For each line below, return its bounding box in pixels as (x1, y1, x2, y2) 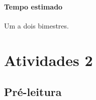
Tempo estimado (4, 1, 63, 11)
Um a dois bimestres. (4, 20, 69, 30)
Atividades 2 (4, 49, 93, 70)
